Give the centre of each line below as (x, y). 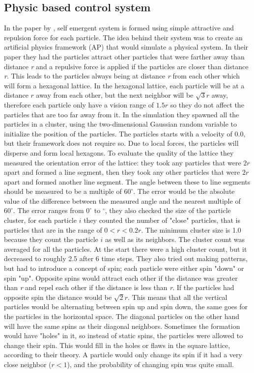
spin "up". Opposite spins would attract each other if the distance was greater (121, 278)
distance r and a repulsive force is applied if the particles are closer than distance (126, 66)
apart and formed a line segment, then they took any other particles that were (122, 172)
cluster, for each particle (40, 220)
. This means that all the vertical (177, 297)
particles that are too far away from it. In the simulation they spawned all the (122, 114)
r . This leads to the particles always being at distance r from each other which (122, 76)
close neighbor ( (28, 364)
